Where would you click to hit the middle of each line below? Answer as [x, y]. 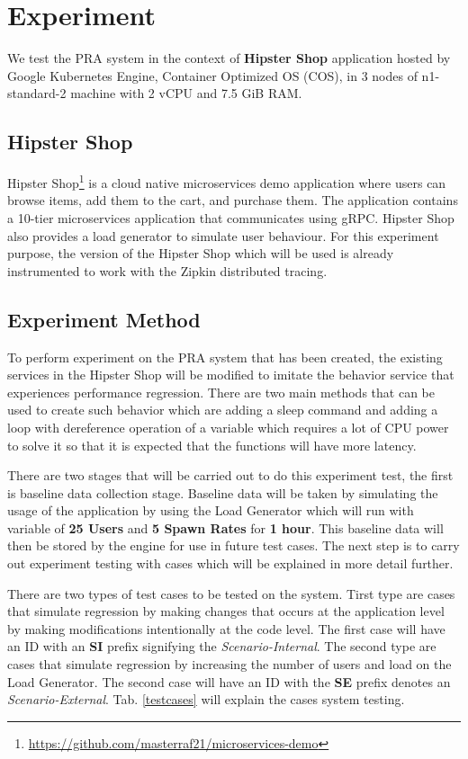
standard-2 [37, 93]
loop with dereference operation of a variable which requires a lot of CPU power [228, 427]
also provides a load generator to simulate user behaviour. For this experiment [223, 235]
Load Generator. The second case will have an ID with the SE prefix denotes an [229, 681]
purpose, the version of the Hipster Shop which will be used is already [201, 253]
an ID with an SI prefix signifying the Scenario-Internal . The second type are [222, 646]
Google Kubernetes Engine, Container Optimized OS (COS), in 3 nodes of [212, 75]
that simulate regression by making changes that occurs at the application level [226, 611]
